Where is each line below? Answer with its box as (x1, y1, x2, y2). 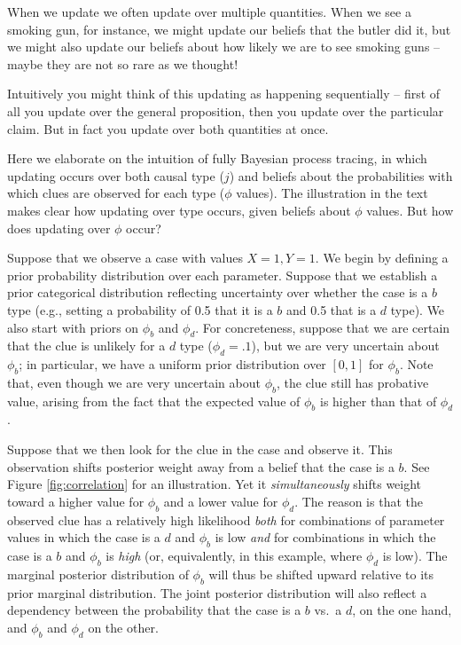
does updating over (7, 218, 111, 237)
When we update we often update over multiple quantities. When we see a (7, 3, 411, 20)
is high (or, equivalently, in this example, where (105, 547, 363, 565)
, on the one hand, (352, 601, 452, 619)
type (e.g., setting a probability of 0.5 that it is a (7, 300, 273, 319)
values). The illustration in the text (236, 184, 428, 202)
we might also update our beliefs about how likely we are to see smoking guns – (7, 37, 441, 56)
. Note (399, 355, 434, 374)
